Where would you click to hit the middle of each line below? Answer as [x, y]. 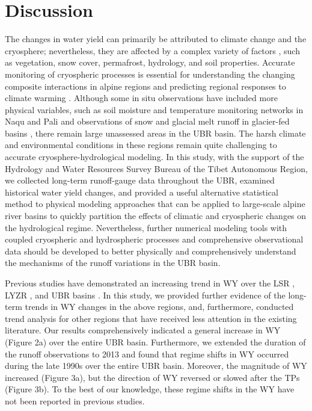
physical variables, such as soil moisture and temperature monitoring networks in [154, 109]
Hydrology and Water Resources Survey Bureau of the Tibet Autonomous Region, [156, 168]
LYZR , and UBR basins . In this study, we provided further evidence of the [145, 295]
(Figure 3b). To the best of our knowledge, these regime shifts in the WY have [150, 389]
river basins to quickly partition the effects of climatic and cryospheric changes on [156, 216]
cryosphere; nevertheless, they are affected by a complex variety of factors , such [152, 50]
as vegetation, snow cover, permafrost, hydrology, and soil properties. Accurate [150, 62]
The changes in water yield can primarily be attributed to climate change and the [156, 39]
